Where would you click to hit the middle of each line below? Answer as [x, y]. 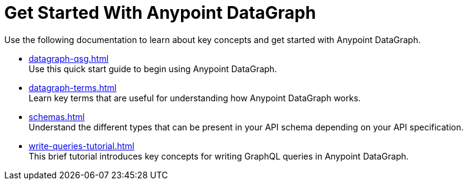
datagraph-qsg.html [69, 58]
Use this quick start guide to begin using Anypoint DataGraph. [153, 69]
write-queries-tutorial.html [82, 146]
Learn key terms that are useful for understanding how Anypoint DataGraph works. [195, 98]
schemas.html [57, 116]
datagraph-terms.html [73, 87]
